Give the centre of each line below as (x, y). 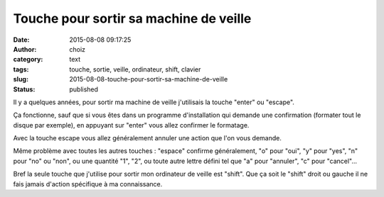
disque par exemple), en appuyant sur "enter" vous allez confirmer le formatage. (131, 125)
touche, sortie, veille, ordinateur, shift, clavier (135, 69)
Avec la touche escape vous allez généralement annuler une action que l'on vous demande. (148, 138)
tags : (21, 69)
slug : (21, 79)
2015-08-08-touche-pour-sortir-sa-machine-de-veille (149, 79)
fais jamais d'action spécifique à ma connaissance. (88, 184)
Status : (24, 89)
